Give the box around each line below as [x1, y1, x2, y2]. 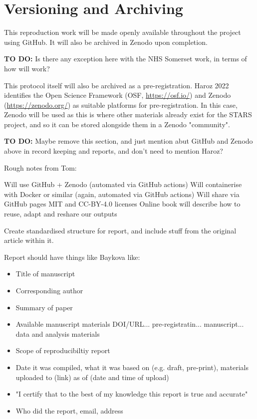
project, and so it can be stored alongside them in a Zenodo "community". [4, 119, 230, 129]
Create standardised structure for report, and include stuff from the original [4, 225, 237, 235]
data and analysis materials [15, 328, 100, 339]
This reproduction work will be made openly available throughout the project [4, 27, 241, 37]
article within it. [4, 235, 54, 245]
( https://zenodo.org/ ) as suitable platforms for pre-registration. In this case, [4, 99, 238, 110]
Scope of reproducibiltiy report [15, 345, 110, 356]
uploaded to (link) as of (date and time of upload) [15, 372, 169, 382]
